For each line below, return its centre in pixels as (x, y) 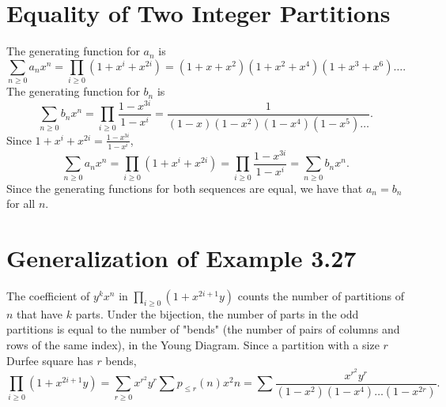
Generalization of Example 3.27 (181, 258)
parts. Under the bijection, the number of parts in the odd (217, 313)
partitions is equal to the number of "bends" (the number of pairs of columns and (203, 329)
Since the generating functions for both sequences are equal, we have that (185, 188)
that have (40, 313)
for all (21, 203)
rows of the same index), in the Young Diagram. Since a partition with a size (193, 345)
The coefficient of (48, 296)
